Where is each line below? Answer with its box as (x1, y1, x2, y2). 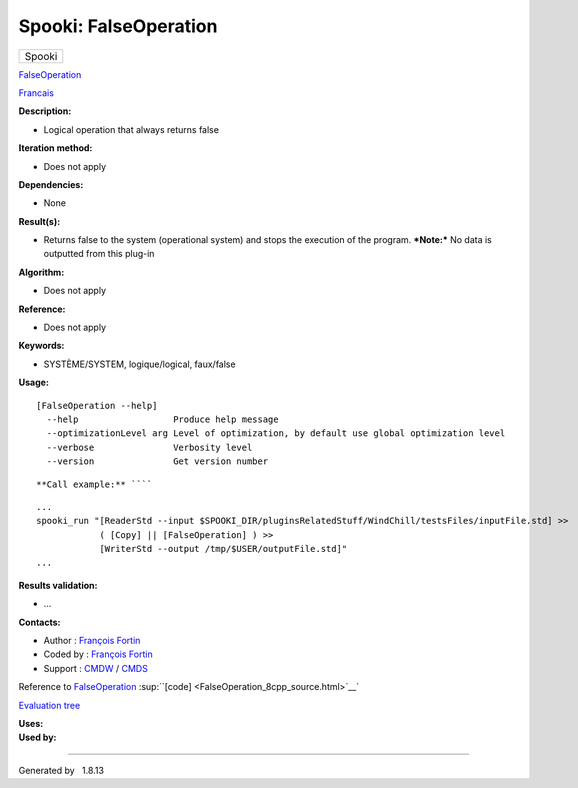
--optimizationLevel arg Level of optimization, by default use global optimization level (46, 428, 506, 439)
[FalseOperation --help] (36, 400, 158, 411)
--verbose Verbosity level (46, 441, 253, 453)
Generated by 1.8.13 (18, 764, 105, 776)
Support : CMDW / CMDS (43, 662, 149, 674)
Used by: (18, 731, 57, 744)
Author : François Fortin (43, 635, 141, 647)
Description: (18, 105, 72, 117)
